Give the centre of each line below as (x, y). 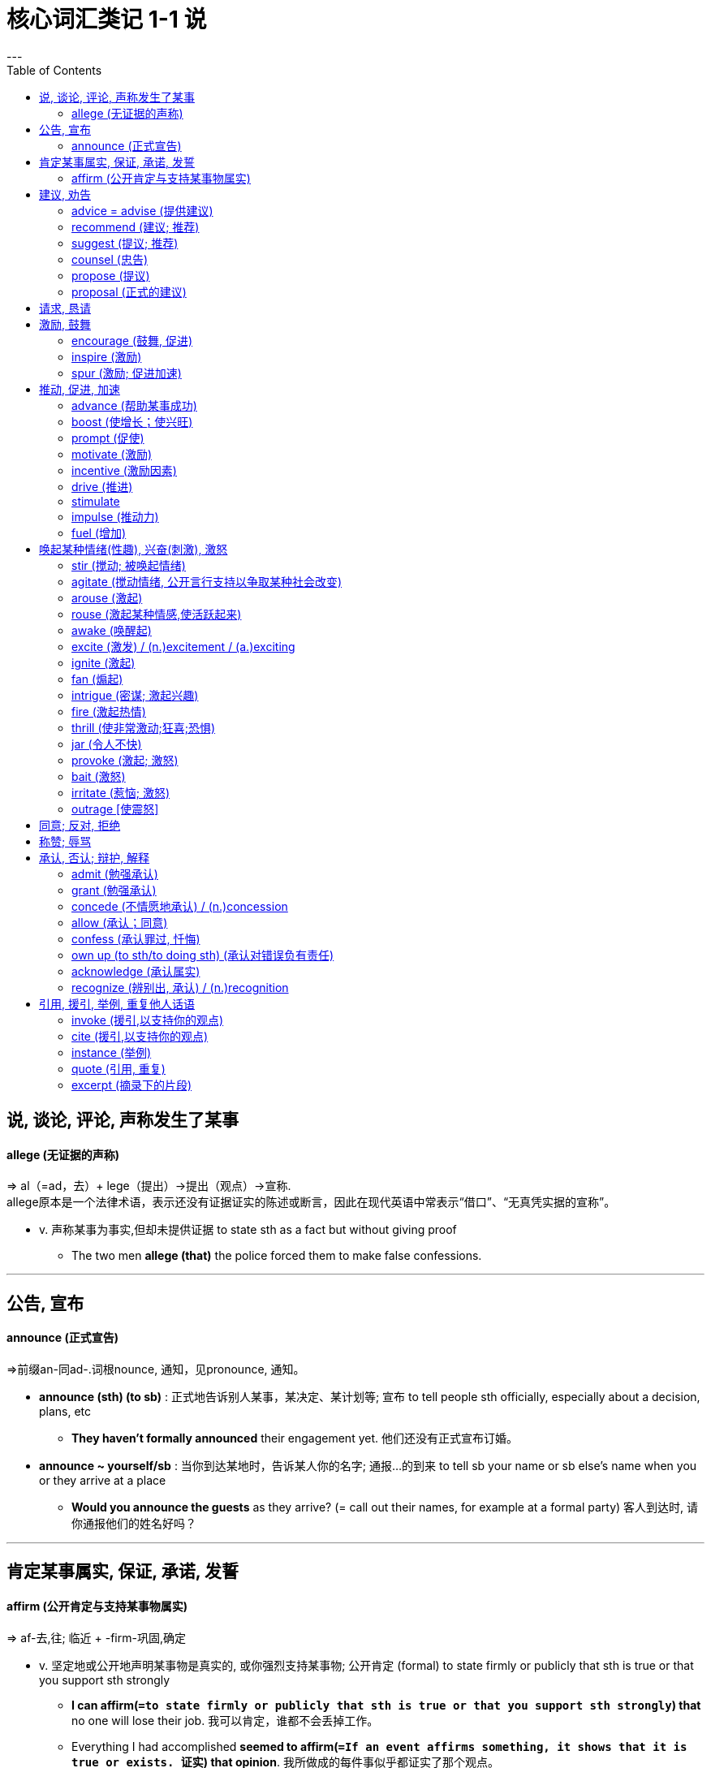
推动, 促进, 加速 (80, 389)
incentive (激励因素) (124, 470)
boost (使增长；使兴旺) (132, 421)
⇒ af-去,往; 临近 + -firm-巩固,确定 (96, 1637)
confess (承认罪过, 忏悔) (136, 938)
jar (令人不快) (107, 744)
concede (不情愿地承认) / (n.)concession (180, 906)
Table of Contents (54, 70)
